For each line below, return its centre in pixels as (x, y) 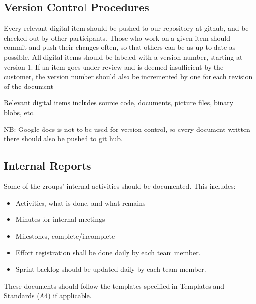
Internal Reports (48, 165)
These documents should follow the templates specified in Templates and (114, 285)
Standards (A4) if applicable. (48, 295)
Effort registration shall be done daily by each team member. (108, 252)
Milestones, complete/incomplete (65, 236)
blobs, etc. (20, 112)
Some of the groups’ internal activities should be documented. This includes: (120, 186)
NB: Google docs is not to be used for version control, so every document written (127, 129)
